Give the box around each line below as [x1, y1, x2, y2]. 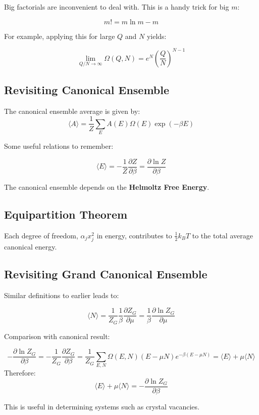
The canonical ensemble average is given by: [4, 105, 140, 116]
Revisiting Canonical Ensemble [4, 82, 170, 98]
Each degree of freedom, [4, 230, 78, 240]
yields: [146, 30, 167, 41]
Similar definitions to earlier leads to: [4, 289, 119, 300]
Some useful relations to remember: [4, 141, 114, 151]
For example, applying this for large [4, 30, 115, 41]
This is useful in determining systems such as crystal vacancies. [4, 401, 199, 411]
